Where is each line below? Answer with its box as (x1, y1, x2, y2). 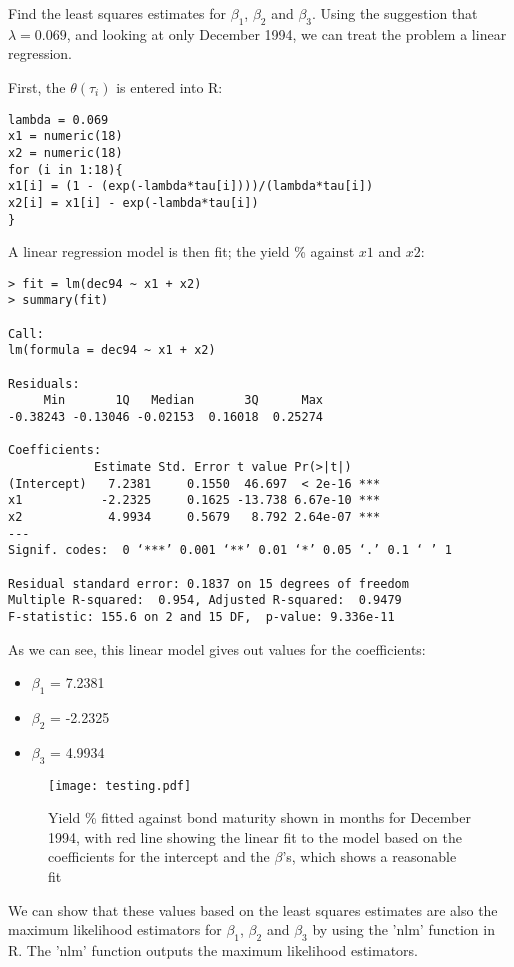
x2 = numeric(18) (8, 145, 123, 160)
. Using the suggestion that (312, 3, 478, 23)
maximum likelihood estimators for (8, 919, 222, 940)
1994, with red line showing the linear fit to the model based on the (48, 826, 463, 847)
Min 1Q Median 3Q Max (43, 393, 323, 408)
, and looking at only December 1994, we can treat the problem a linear (66, 23, 507, 44)
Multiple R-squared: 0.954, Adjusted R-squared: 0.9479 (8, 593, 402, 608)
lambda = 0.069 (8, 112, 109, 127)
